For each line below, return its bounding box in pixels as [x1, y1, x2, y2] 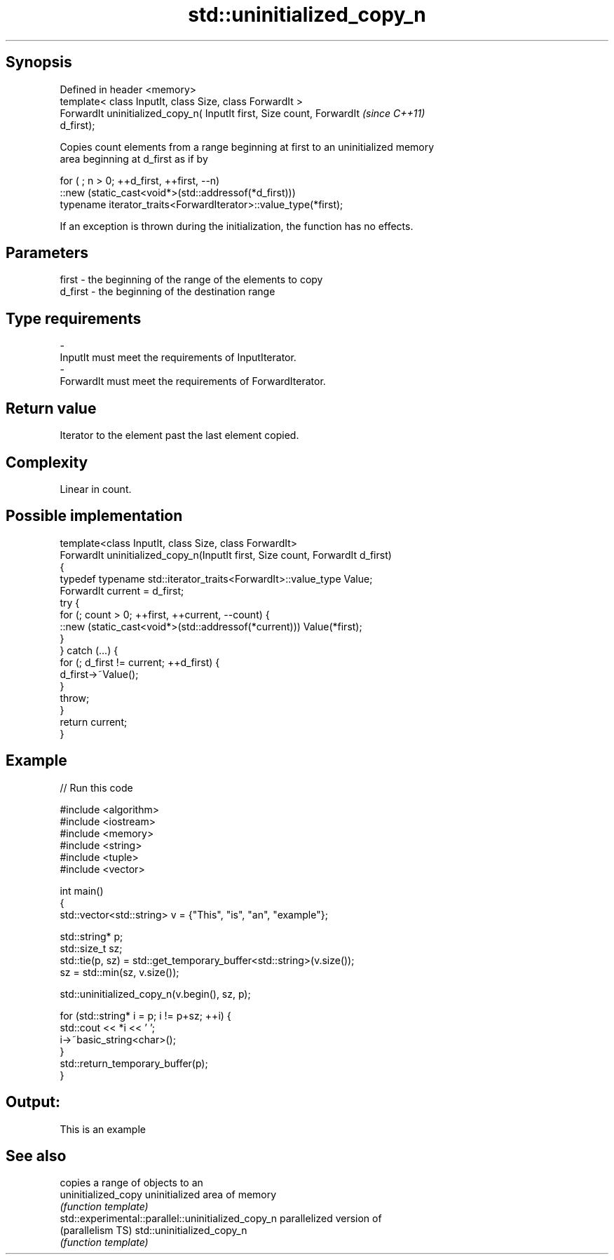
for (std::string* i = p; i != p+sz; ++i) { [60, 1009, 231, 1022]
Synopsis [6, 53, 72, 72]
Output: [6, 1093, 60, 1111]
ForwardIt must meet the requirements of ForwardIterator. [60, 375, 326, 388]
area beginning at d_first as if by [60, 152, 208, 165]
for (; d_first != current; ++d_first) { [60, 656, 220, 668]
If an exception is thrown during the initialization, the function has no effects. [60, 219, 414, 232]
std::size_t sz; [60, 942, 123, 954]
